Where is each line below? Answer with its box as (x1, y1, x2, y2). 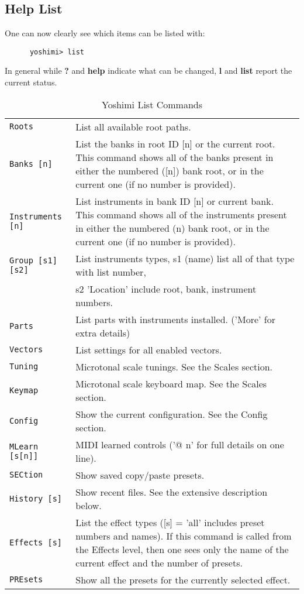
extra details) (75, 325, 130, 339)
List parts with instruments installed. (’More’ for (75, 312, 276, 326)
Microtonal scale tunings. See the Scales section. (75, 359, 273, 373)
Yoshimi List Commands (101, 97, 203, 111)
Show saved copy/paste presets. (75, 468, 205, 482)
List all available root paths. (75, 119, 191, 133)
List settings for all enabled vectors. (75, 342, 222, 356)
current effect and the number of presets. (75, 555, 243, 569)
